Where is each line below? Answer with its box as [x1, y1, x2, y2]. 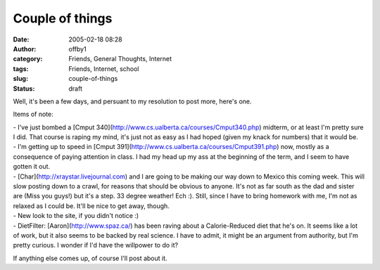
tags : [13, 64, 29, 73]
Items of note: [13, 110, 53, 119]
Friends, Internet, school [68, 64, 139, 73]
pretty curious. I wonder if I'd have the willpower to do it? [13, 241, 179, 250]
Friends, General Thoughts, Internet [68, 55, 172, 63]
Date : [13, 35, 30, 44]
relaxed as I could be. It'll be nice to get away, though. [13, 201, 170, 210]
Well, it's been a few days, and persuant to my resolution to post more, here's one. [13, 97, 253, 105]
